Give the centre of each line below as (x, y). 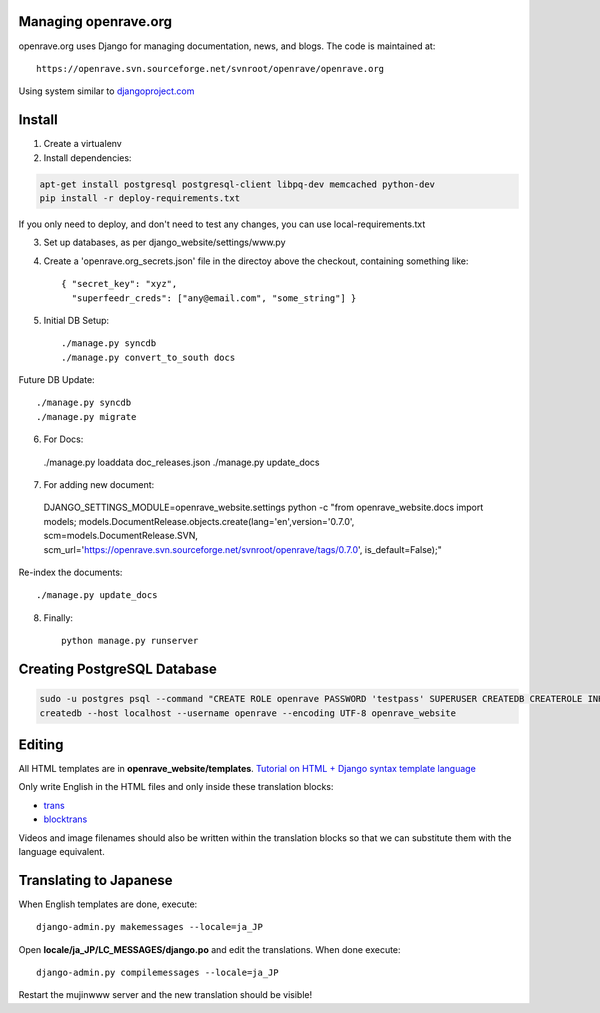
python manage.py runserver (130, 641)
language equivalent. (61, 851)
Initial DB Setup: (76, 320)
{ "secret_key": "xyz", (119, 284)
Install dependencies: (87, 157)
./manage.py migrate (86, 416)
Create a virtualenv (82, 144)
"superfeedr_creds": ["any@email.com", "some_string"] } (214, 298)
